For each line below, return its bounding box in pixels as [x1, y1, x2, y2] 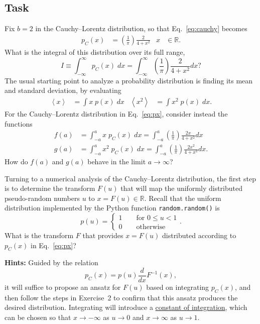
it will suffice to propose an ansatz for [5, 282, 121, 292]
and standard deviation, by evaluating [5, 85, 121, 95]
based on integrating [146, 282, 209, 292]
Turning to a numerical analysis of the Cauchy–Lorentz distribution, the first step [5, 173, 256, 183]
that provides [82, 230, 123, 241]
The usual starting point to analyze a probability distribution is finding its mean [5, 75, 253, 85]
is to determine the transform [5, 183, 95, 193]
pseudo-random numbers [5, 192, 80, 203]
